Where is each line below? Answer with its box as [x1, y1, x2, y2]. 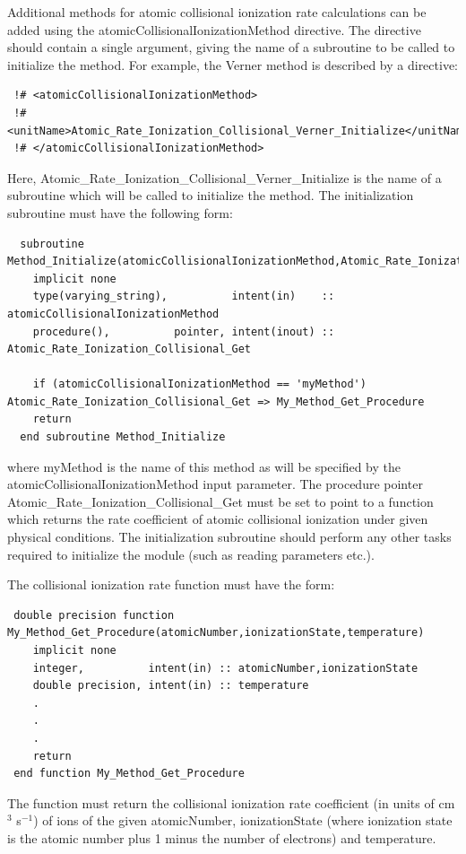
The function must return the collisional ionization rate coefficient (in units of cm [7, 793, 455, 812]
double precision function [13, 608, 175, 622]
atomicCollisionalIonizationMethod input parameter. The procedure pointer [7, 475, 423, 493]
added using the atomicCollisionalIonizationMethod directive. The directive [7, 20, 421, 39]
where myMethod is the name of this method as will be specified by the [7, 457, 401, 475]
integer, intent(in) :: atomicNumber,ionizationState [32, 661, 419, 675]
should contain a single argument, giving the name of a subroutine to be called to [7, 38, 455, 57]
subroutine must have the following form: [7, 203, 233, 222]
